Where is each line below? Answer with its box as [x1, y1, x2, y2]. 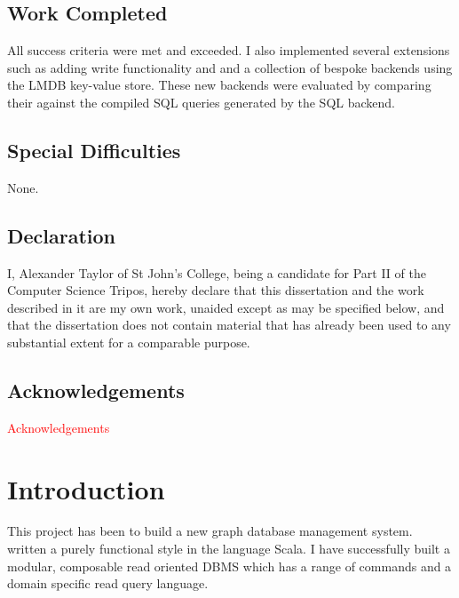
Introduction [7, 470, 165, 506]
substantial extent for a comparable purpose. [7, 332, 250, 351]
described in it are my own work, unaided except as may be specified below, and [7, 298, 445, 316]
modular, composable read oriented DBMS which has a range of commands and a [7, 556, 452, 575]
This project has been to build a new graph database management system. [7, 522, 413, 540]
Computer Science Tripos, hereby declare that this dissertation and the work [7, 281, 424, 299]
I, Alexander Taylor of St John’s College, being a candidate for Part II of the [7, 263, 426, 282]
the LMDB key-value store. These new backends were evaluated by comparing [7, 76, 431, 94]
